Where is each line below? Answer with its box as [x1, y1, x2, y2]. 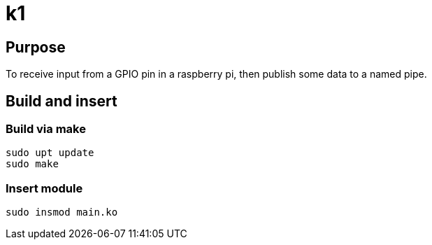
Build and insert [6, 92, 117, 110]
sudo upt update [6, 147, 94, 159]
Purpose [6, 38, 66, 56]
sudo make [6, 158, 59, 170]
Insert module [6, 181, 83, 195]
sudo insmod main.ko [6, 206, 118, 218]
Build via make [6, 122, 86, 136]
